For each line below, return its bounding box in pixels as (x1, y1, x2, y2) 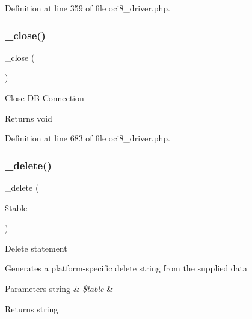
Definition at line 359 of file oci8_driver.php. (5, 2, 170, 14)
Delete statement (5, 241, 67, 254)
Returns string (5, 302, 58, 315)
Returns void (5, 111, 52, 124)
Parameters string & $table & (5, 282, 114, 294)
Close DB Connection (5, 91, 84, 104)
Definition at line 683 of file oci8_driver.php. (5, 132, 170, 144)
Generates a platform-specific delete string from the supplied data (5, 262, 248, 274)
